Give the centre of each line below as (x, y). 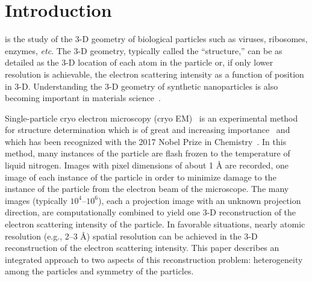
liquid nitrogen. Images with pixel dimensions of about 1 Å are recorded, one (147, 165)
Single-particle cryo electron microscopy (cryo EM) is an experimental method (151, 118)
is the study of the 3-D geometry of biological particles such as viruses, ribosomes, (156, 39)
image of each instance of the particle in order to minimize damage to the (141, 177)
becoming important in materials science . (83, 98)
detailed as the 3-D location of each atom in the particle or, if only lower (139, 62)
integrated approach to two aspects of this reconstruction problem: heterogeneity (154, 259)
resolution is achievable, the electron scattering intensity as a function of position (154, 74)
